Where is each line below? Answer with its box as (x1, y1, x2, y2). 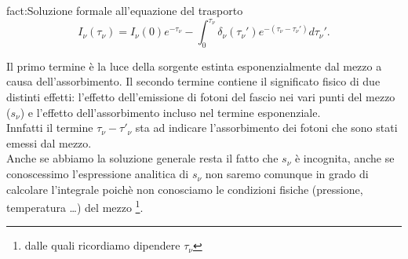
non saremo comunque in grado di (205, 166, 369, 182)
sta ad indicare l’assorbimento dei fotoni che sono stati (135, 119, 398, 136)
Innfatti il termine (6, 119, 93, 136)
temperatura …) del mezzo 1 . (6, 197, 144, 215)
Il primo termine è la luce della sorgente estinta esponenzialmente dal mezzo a (6, 57, 382, 74)
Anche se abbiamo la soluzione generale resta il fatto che (6, 150, 279, 166)
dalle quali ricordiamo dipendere (24, 237, 180, 254)
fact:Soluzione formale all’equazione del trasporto (6, 2, 243, 18)
